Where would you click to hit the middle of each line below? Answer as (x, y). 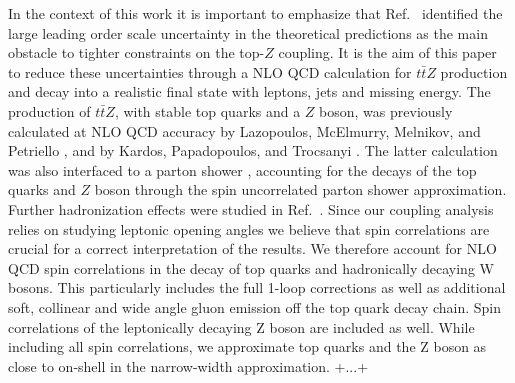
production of (49, 110)
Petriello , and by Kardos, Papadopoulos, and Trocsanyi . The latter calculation (253, 150)
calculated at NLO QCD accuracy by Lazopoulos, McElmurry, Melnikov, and (244, 130)
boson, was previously (386, 110)
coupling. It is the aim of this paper (387, 52)
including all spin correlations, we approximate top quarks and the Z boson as (247, 346)
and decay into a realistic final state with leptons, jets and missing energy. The (249, 91)
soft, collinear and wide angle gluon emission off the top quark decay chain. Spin (255, 306)
